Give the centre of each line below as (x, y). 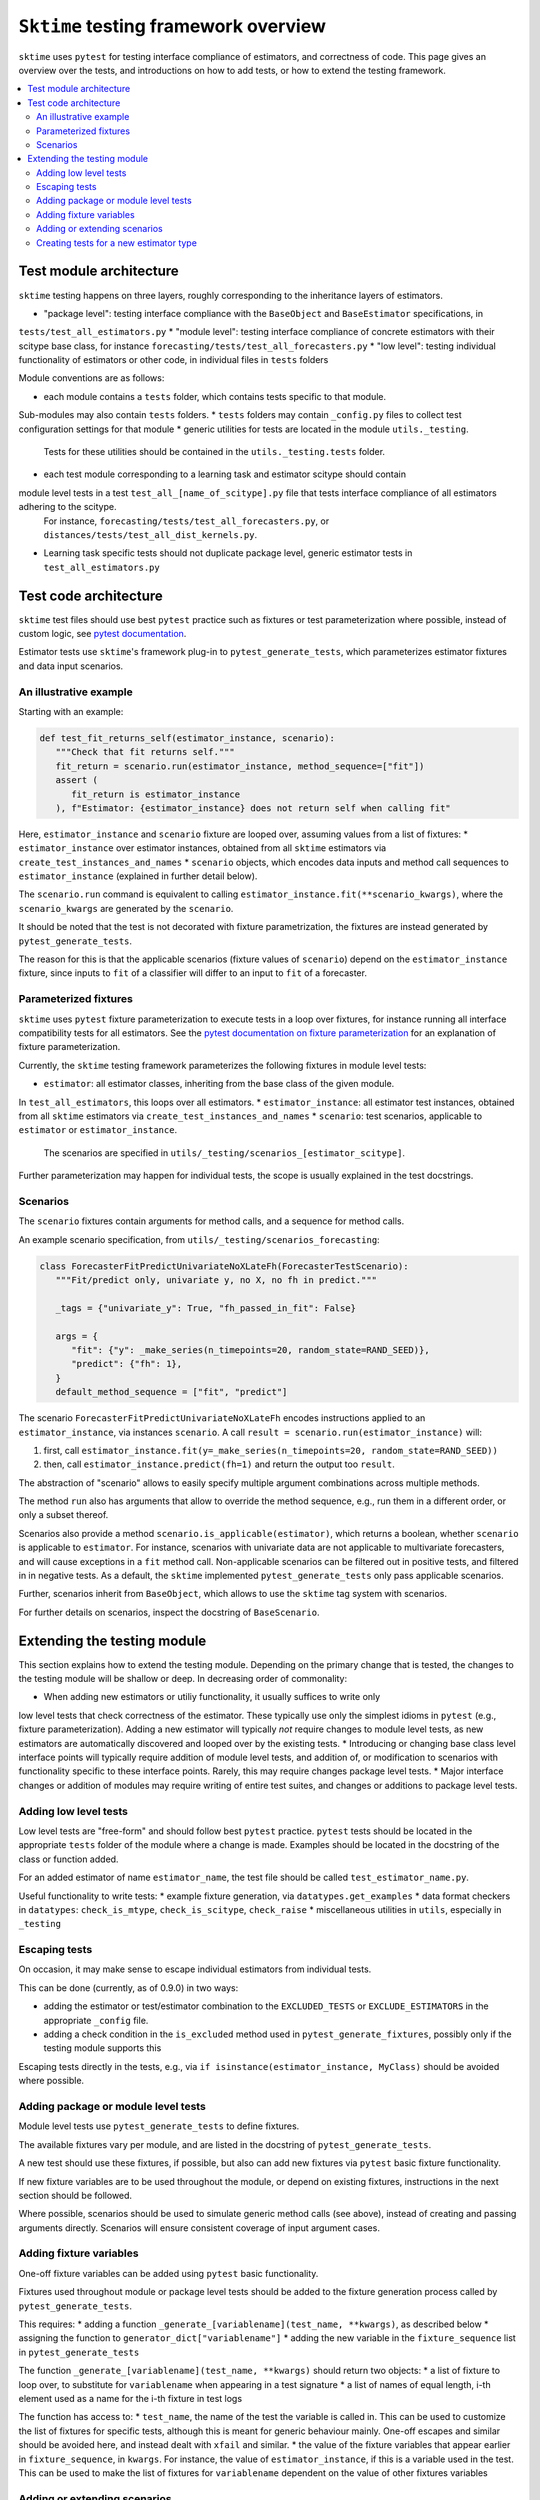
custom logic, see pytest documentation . (102, 634)
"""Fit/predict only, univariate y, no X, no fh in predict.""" (216, 1280)
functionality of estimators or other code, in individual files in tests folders (173, 360)
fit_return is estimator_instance (155, 794)
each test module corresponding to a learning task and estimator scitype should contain (225, 474)
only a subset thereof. (63, 1515)
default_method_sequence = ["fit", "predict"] (171, 1392)
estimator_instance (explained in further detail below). (138, 876)
